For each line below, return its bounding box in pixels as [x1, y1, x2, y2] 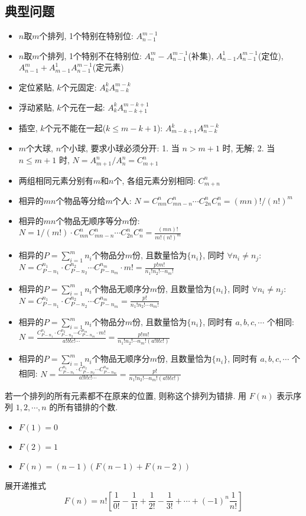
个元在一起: [61, 100, 105, 113]
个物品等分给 [56, 194, 106, 206]
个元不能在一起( [44, 122, 106, 134]
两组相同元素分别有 [18, 174, 93, 186]
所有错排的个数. [57, 401, 118, 413]
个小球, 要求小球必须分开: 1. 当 [61, 142, 180, 154]
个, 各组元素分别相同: [113, 174, 196, 186]
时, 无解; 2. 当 [222, 142, 275, 154]
